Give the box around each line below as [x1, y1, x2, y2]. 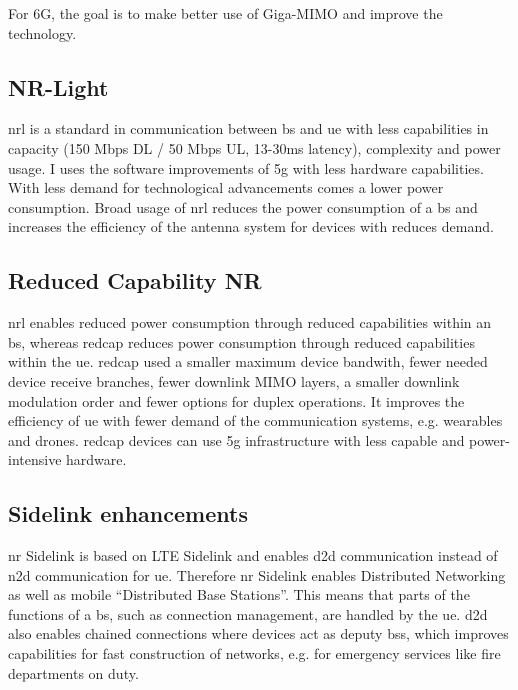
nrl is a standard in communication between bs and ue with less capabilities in [8, 118, 489, 139]
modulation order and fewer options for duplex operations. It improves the [8, 390, 465, 411]
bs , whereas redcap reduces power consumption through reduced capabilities [8, 331, 475, 352]
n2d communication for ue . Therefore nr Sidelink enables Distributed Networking [8, 564, 506, 585]
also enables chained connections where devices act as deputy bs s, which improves [8, 623, 509, 644]
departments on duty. [8, 662, 139, 683]
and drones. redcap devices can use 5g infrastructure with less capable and [8, 429, 465, 450]
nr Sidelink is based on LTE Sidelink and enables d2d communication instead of [8, 545, 498, 566]
